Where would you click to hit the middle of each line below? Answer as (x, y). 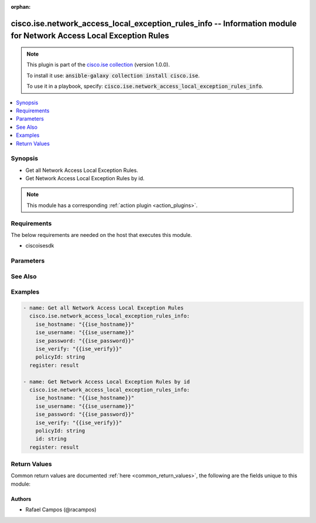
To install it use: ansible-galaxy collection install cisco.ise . (113, 75)
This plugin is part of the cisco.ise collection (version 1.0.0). (98, 65)
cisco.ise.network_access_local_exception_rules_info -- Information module (154, 23)
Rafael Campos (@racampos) (61, 510)
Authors (21, 499)
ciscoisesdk (40, 246)
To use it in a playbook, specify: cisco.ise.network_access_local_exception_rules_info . (145, 86)
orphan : (21, 7)
